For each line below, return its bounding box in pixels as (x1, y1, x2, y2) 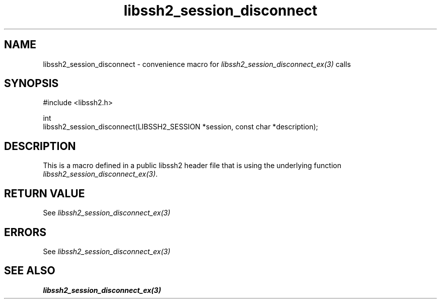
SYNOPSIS (4, 77, 59, 90)
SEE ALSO (4, 264, 55, 277)
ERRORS (4, 225, 47, 239)
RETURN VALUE (4, 187, 85, 200)
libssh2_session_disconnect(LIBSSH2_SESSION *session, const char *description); (43, 122, 318, 131)
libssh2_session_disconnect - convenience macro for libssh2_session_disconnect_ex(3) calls (43, 59, 351, 68)
